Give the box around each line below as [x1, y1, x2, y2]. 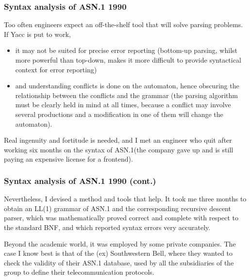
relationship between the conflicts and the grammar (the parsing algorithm [15, 90, 238, 100]
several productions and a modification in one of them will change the [15, 109, 223, 119]
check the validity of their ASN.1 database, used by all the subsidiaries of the [4, 257, 234, 267]
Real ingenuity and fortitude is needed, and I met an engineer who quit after [4, 135, 232, 145]
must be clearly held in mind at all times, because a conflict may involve [15, 99, 231, 110]
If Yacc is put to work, [4, 29, 71, 39]
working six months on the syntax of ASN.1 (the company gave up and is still [4, 144, 233, 154]
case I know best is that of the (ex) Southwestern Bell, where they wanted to [4, 248, 233, 258]
